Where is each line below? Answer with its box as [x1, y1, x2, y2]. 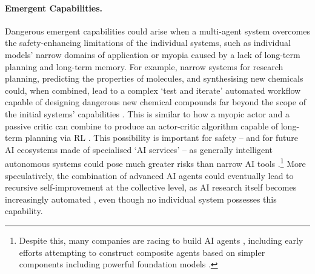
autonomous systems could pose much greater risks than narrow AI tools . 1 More [5, 155, 306, 169]
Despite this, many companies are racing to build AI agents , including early [19, 233, 303, 246]
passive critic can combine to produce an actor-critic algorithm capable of [5, 119, 279, 132]
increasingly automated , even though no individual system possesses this [5, 192, 277, 205]
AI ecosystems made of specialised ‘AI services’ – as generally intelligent [5, 143, 273, 155]
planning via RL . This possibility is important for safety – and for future [25, 131, 299, 144]
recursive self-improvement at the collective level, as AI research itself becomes [5, 181, 297, 194]
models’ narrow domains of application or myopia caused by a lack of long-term [5, 48, 300, 60]
